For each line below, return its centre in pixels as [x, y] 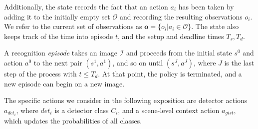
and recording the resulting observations [181, 16]
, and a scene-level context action [169, 110]
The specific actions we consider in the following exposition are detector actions [126, 100]
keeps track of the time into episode [59, 36]
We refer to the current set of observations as [73, 26]
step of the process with [40, 73]
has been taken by [206, 6]
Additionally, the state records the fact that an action [86, 6]
